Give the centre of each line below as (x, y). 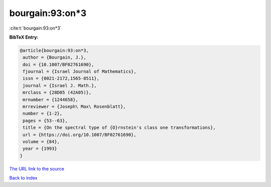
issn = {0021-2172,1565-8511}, (61, 78)
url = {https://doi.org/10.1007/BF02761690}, (80, 135)
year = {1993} (40, 149)
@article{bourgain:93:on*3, (54, 50)
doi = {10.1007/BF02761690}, (58, 64)
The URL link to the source (37, 168)
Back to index (23, 178)
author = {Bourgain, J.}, (54, 57)
